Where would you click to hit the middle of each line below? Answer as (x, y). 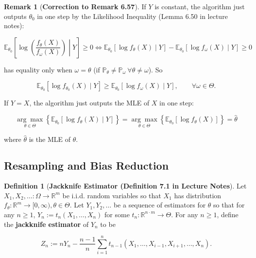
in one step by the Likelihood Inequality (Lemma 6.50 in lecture (132, 16)
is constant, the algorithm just (200, 6)
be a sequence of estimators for (160, 205)
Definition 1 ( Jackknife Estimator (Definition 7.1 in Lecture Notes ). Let (125, 186)
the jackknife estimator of (46, 224)
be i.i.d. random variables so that (112, 195)
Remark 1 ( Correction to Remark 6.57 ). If (75, 6)
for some (117, 214)
